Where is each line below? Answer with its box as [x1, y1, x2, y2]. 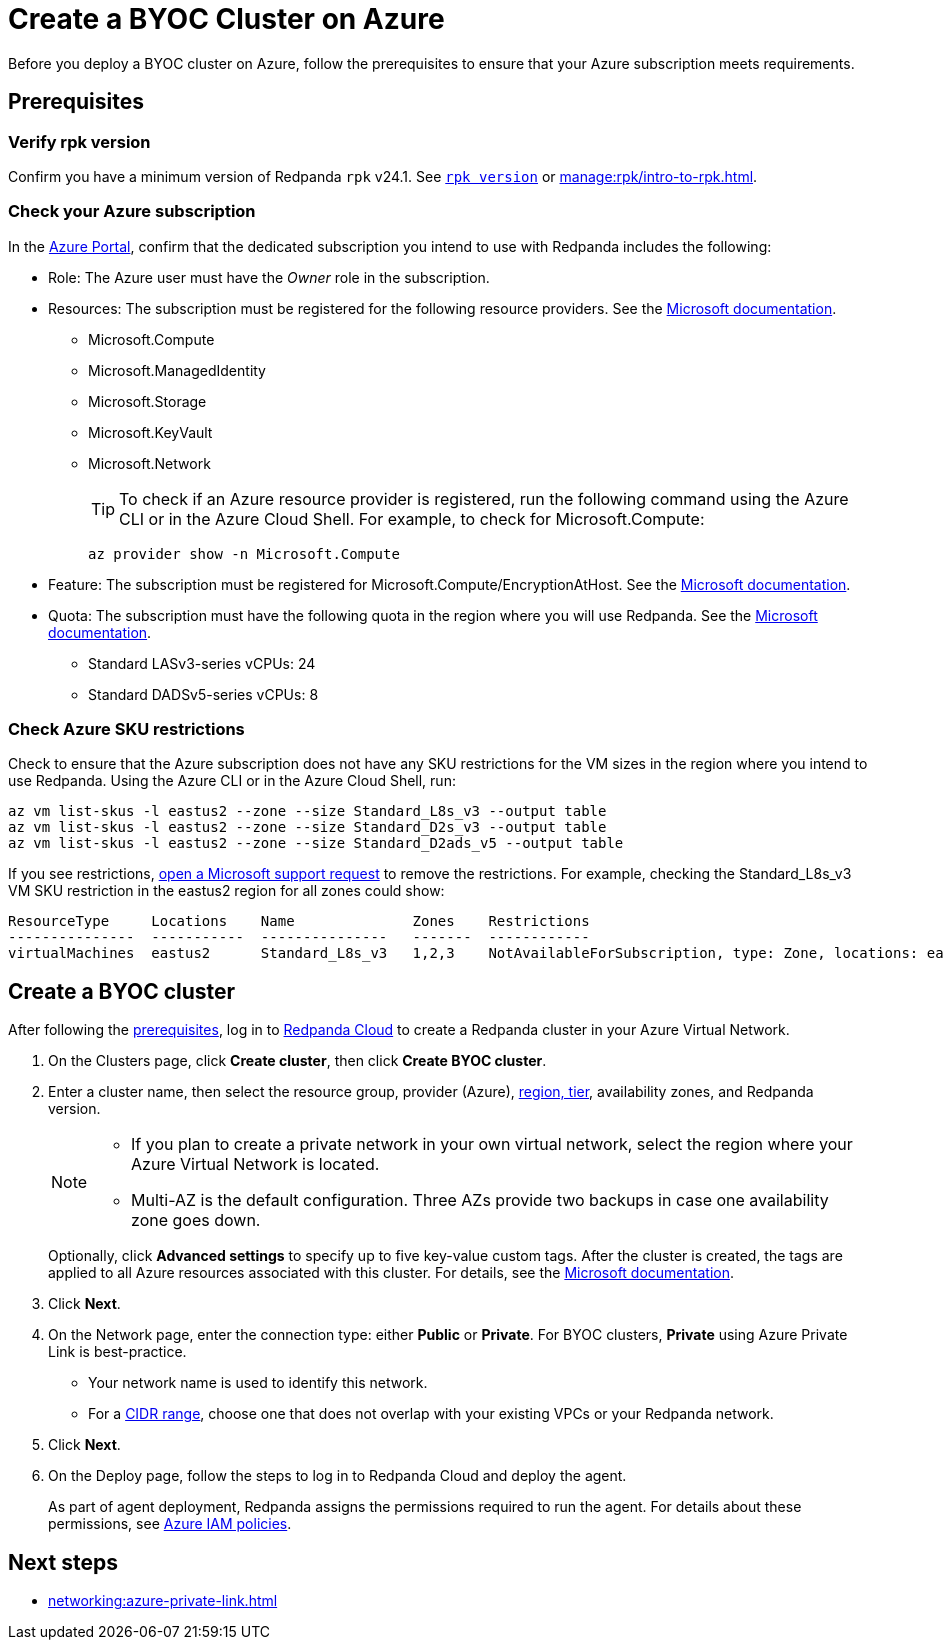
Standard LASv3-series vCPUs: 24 [88, 654, 316, 672]
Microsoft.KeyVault [88, 423, 213, 441]
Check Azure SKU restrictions [8, 719, 245, 740]
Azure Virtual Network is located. [131, 1154, 380, 1175]
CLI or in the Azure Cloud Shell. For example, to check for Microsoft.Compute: [119, 508, 705, 529]
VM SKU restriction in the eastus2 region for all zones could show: [8, 882, 445, 900]
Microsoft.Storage [88, 392, 207, 410]
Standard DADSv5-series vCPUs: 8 [88, 685, 319, 703]
